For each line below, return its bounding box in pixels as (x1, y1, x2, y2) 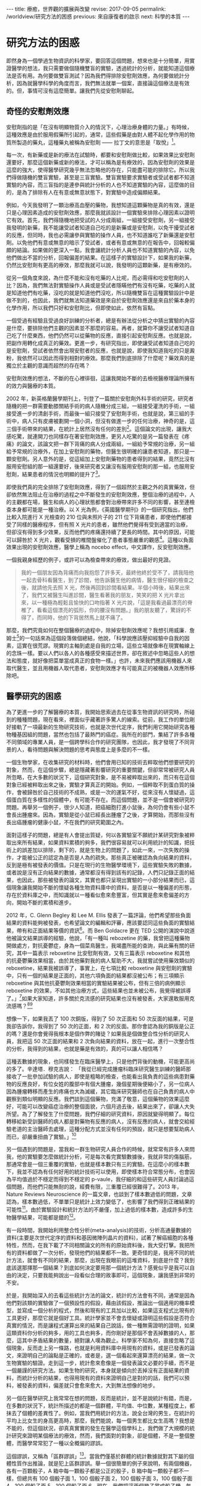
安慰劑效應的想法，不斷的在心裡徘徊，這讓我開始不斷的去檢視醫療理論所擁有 (6, 375, 195, 382)
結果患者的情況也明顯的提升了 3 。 (22, 470, 103, 478)
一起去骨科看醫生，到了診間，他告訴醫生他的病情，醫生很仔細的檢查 (20, 577, 189, 584)
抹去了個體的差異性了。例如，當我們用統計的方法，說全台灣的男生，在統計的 (6, 1409, 195, 1416)
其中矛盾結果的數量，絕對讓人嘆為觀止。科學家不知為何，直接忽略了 (22, 1337, 190, 1344)
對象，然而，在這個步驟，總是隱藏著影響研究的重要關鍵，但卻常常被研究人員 (6, 766, 195, 773)
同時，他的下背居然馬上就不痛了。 (41, 614, 126, 622)
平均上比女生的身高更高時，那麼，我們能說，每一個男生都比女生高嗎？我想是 (6, 1417, 195, 1424)
